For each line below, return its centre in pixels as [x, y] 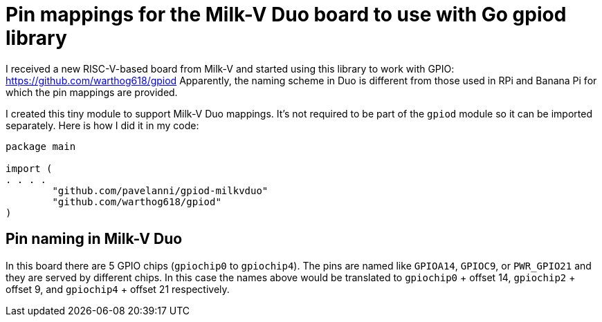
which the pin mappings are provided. [92, 92]
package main [41, 146]
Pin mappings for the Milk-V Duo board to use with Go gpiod [286, 15]
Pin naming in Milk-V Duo [94, 239]
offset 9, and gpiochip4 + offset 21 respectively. [118, 289]
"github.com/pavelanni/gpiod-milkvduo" [160, 190]
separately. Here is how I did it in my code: [102, 125]
